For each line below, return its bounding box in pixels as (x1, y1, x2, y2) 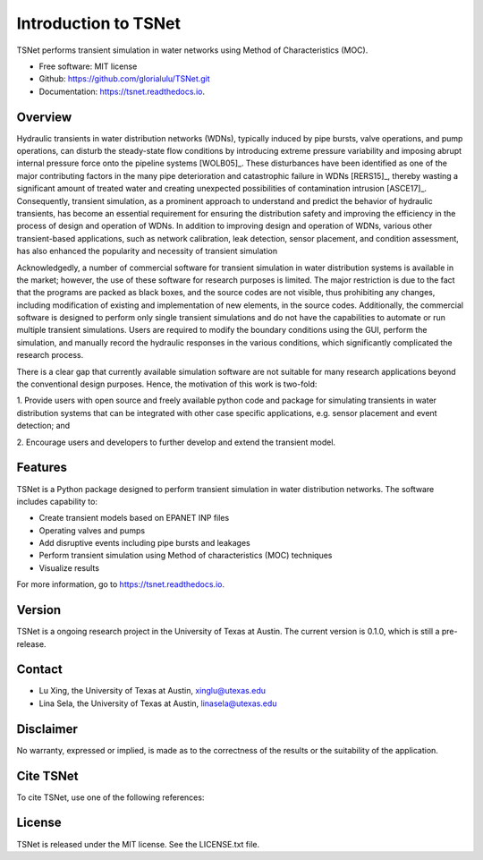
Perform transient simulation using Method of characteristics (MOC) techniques (38, 550, 333, 561)
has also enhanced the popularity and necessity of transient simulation (16, 246, 277, 257)
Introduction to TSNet (16, 13, 182, 33)
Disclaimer (16, 721, 78, 737)
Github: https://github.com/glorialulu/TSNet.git (38, 73, 210, 84)
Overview (16, 109, 72, 124)
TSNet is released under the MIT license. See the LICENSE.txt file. (16, 839, 260, 849)
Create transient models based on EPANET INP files (38, 513, 230, 524)
